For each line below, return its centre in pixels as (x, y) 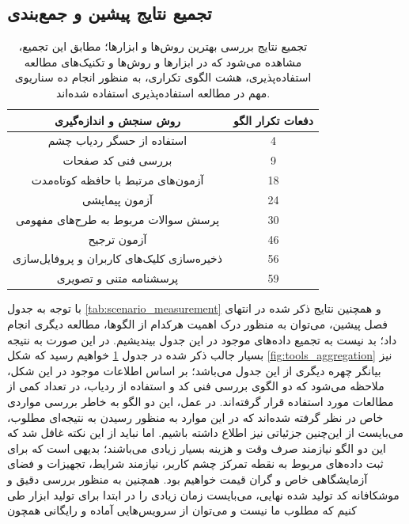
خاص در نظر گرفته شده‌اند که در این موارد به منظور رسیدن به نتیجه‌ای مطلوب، (195, 417)
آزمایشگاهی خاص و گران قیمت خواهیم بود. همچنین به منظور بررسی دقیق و (187, 478)
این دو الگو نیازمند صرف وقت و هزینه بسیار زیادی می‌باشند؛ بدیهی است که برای (197, 448)
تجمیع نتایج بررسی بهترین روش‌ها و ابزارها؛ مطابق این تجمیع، (163, 46)
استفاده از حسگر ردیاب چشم (117, 140)
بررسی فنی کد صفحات (117, 160)
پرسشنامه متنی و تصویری (117, 278)
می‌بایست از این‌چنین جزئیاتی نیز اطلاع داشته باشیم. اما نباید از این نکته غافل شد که (205, 433)
